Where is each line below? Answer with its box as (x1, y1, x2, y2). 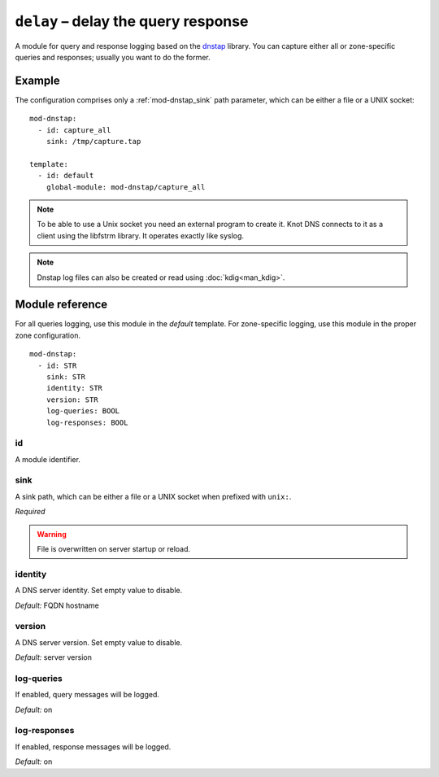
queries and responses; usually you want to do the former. (15, 52, 211, 62)
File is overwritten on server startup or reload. (37, 544, 191, 554)
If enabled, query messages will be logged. (15, 690, 160, 700)
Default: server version (15, 653, 93, 662)
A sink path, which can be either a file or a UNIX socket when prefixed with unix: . (15, 491, 292, 501)
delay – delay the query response (15, 12, 249, 30)
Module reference (15, 298, 108, 312)
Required (15, 507, 46, 517)
